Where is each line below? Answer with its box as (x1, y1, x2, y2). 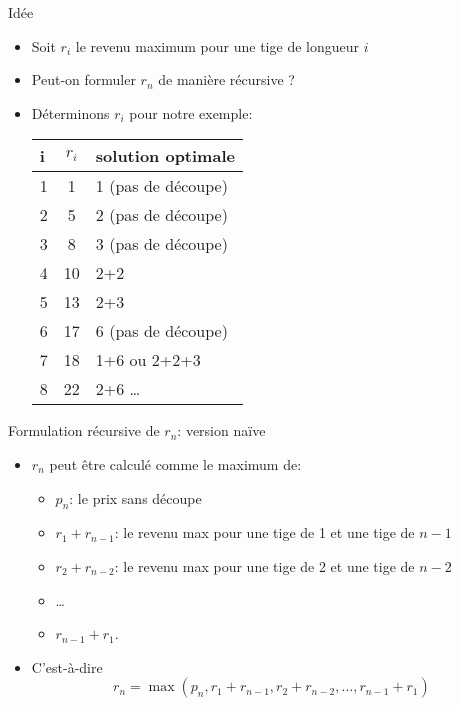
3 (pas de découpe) (95, 232, 228, 256)
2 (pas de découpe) (95, 203, 228, 227)
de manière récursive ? (158, 69, 295, 90)
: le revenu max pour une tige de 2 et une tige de (114, 555, 415, 576)
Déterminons (31, 102, 110, 123)
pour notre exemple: (129, 102, 253, 123)
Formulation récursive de (8, 420, 160, 441)
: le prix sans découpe (69, 487, 202, 508)
